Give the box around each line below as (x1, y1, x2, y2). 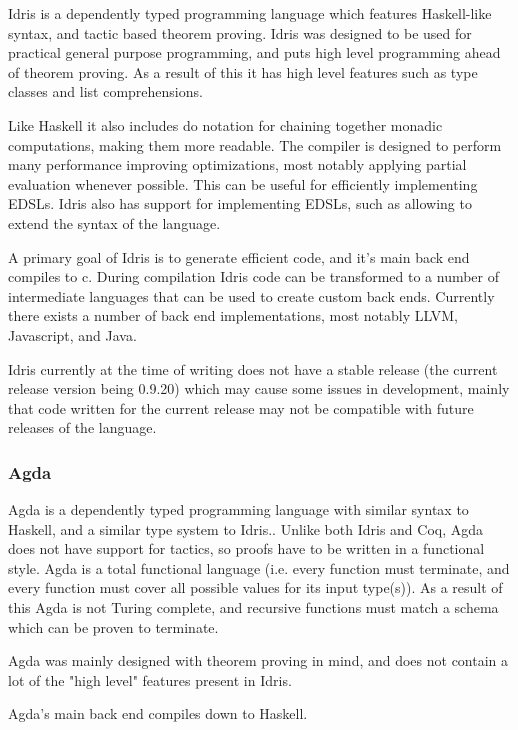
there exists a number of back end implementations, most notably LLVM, (8, 305, 458, 326)
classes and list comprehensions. (8, 81, 203, 102)
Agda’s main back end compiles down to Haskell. (8, 703, 308, 724)
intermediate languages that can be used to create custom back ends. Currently (8, 285, 495, 306)
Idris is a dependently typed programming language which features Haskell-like (8, 3, 492, 23)
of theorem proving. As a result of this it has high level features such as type (8, 61, 478, 82)
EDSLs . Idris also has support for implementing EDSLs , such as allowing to (8, 193, 472, 214)
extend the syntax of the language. (8, 212, 221, 233)
